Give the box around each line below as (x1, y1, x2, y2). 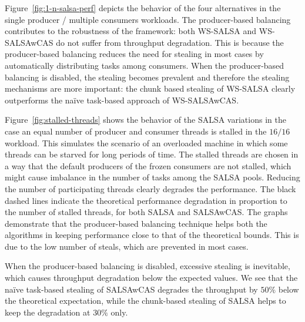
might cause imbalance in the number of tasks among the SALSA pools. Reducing (5, 171, 300, 183)
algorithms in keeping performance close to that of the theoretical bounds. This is (5, 229, 299, 241)
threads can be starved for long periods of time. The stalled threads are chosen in (5, 148, 299, 160)
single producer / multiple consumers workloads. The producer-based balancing (5, 13, 291, 25)
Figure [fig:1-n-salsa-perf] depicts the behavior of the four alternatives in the (5, 2, 281, 14)
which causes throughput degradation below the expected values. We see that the (5, 271, 298, 284)
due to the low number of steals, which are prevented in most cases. (5, 240, 249, 252)
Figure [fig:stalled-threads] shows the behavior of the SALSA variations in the (5, 113, 286, 126)
